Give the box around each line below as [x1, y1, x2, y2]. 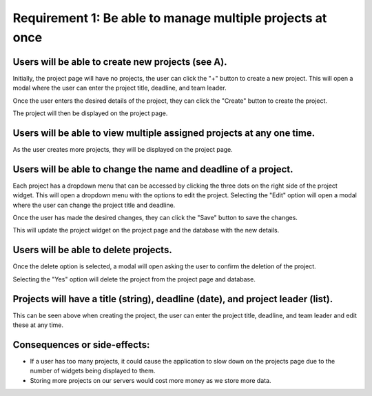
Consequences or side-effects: [12, 339, 150, 350]
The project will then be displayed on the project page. [12, 109, 168, 117]
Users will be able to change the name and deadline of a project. [12, 163, 293, 175]
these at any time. [12, 321, 64, 329]
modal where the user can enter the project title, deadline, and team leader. [12, 83, 227, 92]
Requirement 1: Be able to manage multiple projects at [12, 10, 327, 26]
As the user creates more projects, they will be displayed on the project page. [12, 145, 234, 153]
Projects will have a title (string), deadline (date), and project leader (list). [12, 293, 333, 305]
